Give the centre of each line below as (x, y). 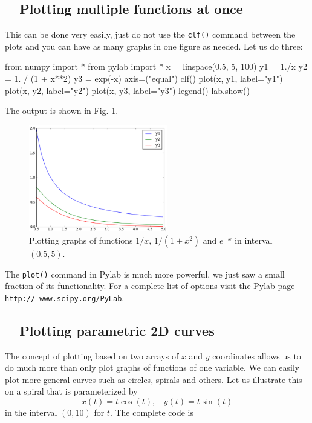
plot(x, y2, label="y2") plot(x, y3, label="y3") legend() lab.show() (127, 90)
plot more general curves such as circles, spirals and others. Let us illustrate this (154, 379)
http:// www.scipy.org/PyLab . (65, 297)
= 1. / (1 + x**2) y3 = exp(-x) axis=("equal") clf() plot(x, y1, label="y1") (144, 78)
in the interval (31, 412)
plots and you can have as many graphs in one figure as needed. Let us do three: (154, 46)
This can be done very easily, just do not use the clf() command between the (150, 34)
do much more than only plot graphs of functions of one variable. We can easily (152, 368)
